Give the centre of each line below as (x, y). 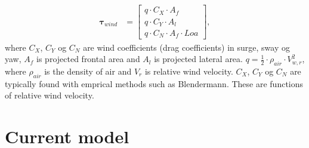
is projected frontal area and (88, 59)
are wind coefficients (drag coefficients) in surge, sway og (186, 47)
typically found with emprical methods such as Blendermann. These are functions (154, 83)
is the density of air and (88, 71)
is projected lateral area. (198, 59)
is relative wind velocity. (189, 71)
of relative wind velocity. (50, 95)
